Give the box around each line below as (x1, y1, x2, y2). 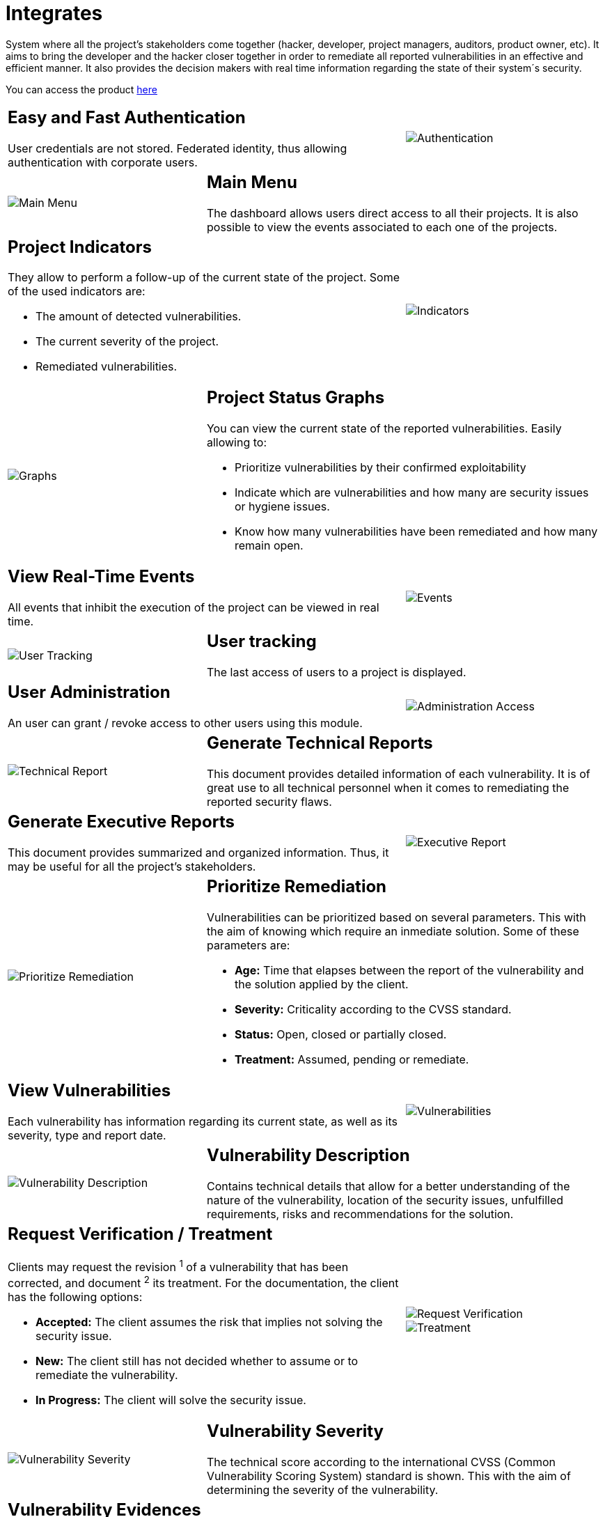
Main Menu (206, 171, 297, 192)
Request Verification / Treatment (8, 1223, 273, 1244)
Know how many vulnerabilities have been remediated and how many (234, 524, 598, 539)
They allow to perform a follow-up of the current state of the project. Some (8, 270, 400, 285)
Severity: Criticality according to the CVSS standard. (234, 1002, 512, 1016)
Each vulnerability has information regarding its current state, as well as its (8, 1114, 398, 1128)
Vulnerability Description (206, 1144, 410, 1165)
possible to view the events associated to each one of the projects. (206, 219, 558, 234)
